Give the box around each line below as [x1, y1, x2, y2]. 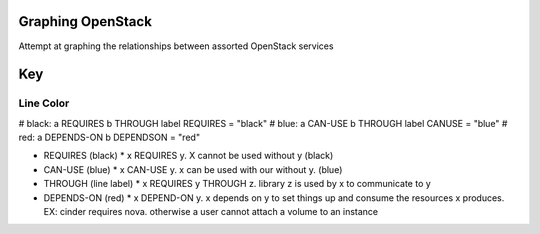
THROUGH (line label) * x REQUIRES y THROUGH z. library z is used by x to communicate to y [43, 178, 432, 190]
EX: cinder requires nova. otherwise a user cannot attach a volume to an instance [43, 206, 379, 218]
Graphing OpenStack [18, 13, 152, 30]
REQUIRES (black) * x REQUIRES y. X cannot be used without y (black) [43, 150, 334, 162]
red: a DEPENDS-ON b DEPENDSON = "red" [18, 131, 200, 144]
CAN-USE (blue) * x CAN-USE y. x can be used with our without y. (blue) [43, 163, 343, 175]
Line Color [18, 96, 70, 110]
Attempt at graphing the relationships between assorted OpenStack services [18, 40, 334, 52]
